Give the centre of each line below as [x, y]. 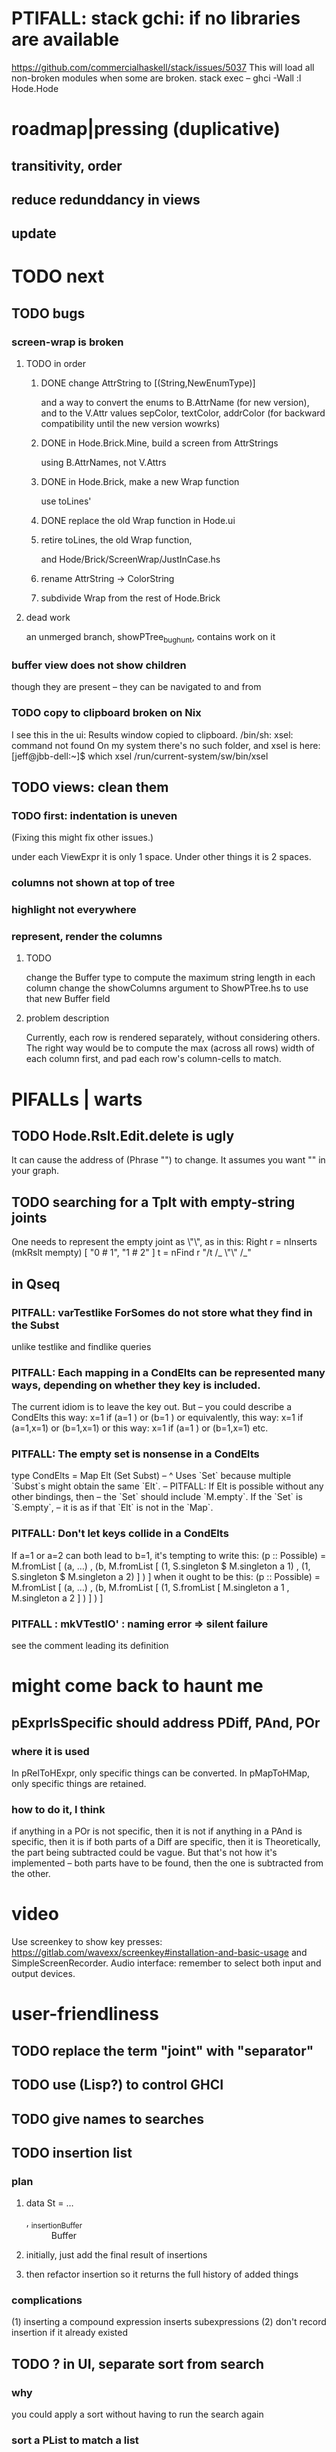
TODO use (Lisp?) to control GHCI [117, 2085]
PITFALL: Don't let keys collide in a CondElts [120, 1534]
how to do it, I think [58, 1809]
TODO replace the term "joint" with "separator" [162, 2050]
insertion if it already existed [70, 2333]
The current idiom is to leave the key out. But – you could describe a [152, 1407]
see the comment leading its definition [90, 1646]
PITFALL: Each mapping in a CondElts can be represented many [168, 1372]
